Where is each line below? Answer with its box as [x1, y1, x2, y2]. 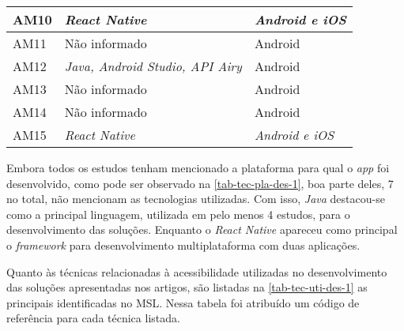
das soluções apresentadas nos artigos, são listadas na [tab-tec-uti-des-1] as [6, 279, 368, 295]
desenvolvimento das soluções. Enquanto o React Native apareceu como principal [6, 221, 398, 238]
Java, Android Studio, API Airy [64, 57, 242, 75]
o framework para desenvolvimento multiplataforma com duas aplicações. [6, 236, 361, 253]
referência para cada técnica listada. [6, 310, 180, 326]
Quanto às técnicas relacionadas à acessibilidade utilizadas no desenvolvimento [6, 263, 387, 280]
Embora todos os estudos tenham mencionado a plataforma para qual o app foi [6, 160, 390, 175]
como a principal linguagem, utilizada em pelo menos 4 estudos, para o [6, 205, 350, 222]
